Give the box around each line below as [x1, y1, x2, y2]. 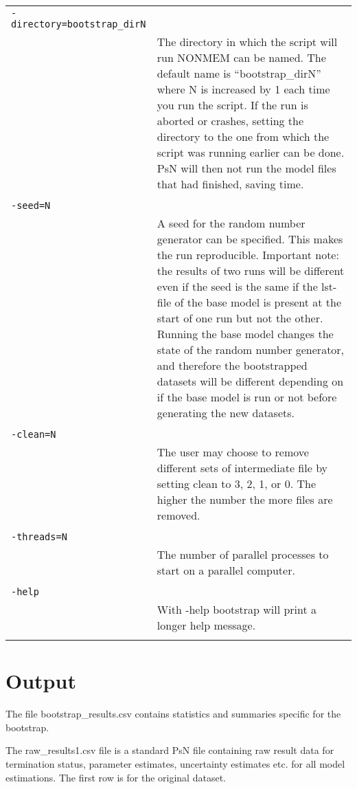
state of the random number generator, [157, 342, 345, 357]
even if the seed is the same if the [157, 278, 318, 294]
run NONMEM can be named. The [157, 49, 326, 65]
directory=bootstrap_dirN [11, 19, 146, 30]
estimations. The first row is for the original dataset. [5, 770, 226, 784]
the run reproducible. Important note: [157, 247, 339, 263]
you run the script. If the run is [157, 97, 308, 113]
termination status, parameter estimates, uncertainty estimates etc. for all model [5, 756, 345, 770]
